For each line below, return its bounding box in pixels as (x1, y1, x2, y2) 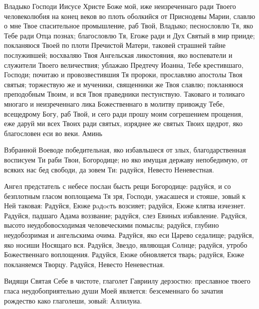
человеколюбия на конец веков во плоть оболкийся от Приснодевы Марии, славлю (4, 10, 256, 21)
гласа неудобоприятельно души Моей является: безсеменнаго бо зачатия (4, 286, 223, 296)
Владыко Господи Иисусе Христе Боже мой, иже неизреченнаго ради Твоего (4, 1, 236, 11)
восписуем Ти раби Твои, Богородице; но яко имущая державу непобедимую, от (4, 154, 248, 164)
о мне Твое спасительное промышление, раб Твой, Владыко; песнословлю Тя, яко (4, 20, 253, 31)
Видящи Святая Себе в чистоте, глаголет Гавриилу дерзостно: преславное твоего (4, 276, 251, 286)
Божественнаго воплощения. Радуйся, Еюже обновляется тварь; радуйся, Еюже (4, 249, 245, 260)
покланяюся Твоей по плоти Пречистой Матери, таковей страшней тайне (4, 40, 226, 50)
